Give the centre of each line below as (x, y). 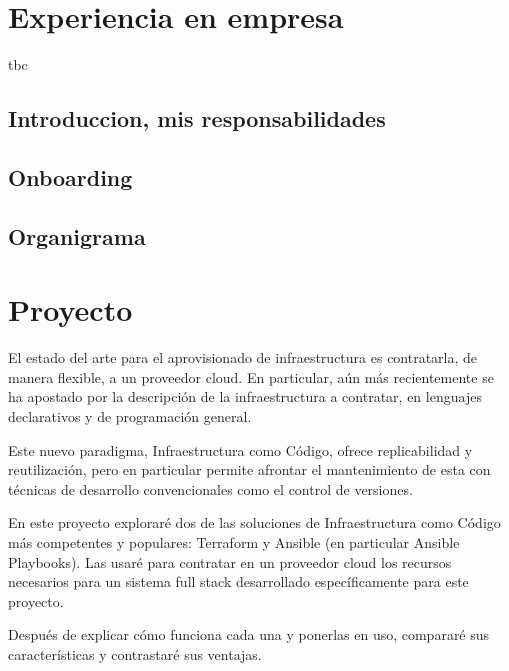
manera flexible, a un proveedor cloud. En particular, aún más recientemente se (251, 376)
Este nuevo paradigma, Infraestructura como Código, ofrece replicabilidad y (240, 449)
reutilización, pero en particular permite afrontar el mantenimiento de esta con (249, 469)
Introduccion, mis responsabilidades (197, 118)
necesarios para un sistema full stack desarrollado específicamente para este (238, 581)
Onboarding (70, 176)
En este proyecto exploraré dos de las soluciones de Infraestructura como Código (254, 522)
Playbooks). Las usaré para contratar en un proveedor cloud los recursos (230, 561)
